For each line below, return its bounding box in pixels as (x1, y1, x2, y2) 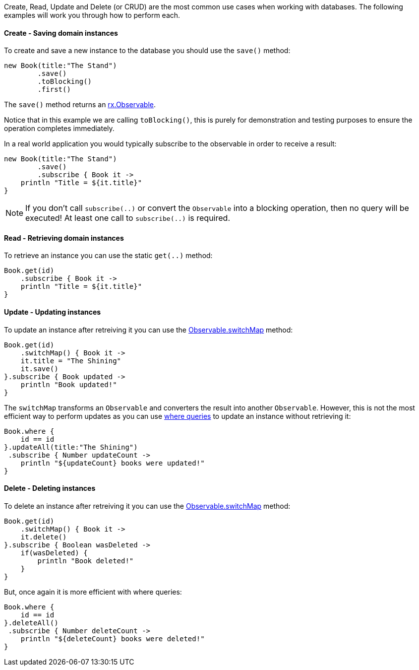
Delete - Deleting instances (4, 484, 96, 493)
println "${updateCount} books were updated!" (20, 459, 205, 467)
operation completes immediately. (4, 124, 115, 133)
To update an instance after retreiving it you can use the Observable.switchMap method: (4, 325, 293, 334)
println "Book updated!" (20, 380, 117, 389)
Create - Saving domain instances (4, 28, 118, 37)
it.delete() (20, 533, 67, 541)
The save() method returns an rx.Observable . (4, 100, 156, 109)
